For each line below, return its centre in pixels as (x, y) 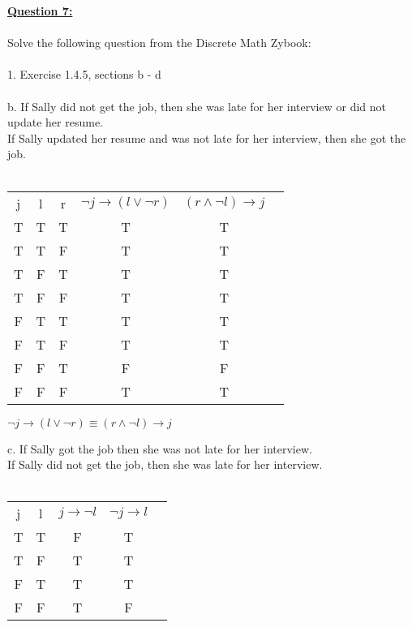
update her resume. (55, 122)
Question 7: (40, 11)
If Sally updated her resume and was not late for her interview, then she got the (207, 137)
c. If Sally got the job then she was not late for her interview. (160, 448)
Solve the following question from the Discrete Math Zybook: (159, 43)
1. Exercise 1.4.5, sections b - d (84, 74)
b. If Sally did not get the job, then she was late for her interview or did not (197, 106)
